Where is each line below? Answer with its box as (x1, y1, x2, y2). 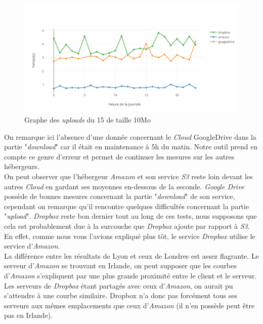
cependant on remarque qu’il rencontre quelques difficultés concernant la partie (4, 200, 249, 211)
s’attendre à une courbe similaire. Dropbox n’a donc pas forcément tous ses (4, 290, 237, 301)
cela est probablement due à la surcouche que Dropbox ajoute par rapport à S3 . (4, 221, 250, 231)
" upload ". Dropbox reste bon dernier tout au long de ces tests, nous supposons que (4, 211, 257, 221)
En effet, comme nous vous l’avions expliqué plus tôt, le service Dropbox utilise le (4, 230, 255, 241)
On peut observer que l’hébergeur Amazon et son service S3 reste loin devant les (4, 171, 253, 182)
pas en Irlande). (4, 310, 53, 320)
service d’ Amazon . (4, 240, 60, 251)
